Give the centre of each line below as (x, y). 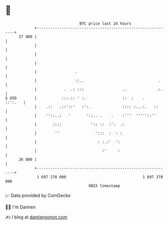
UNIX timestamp (104, 186)
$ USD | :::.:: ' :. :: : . (75, 98)
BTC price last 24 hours (106, 24)
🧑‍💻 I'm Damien (21, 207)
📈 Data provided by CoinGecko (38, 195)
